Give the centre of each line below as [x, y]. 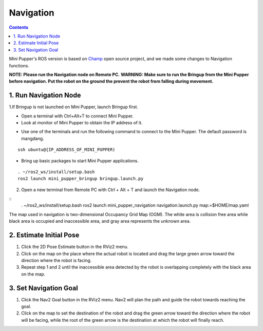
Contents [19, 27]
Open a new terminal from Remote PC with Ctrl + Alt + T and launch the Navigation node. [111, 190]
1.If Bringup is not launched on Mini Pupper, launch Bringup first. [74, 107]
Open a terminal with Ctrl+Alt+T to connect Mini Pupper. [77, 116]
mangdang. [33, 138]
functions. [19, 65]
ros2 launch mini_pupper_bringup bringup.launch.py [81, 179]
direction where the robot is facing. [56, 260]
